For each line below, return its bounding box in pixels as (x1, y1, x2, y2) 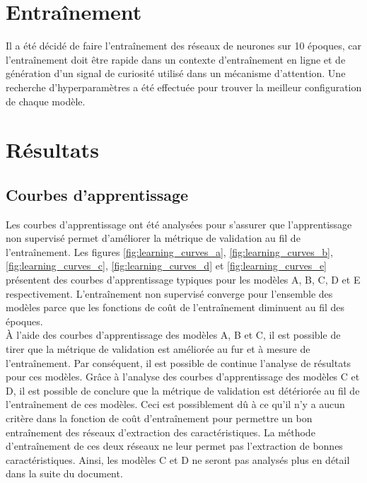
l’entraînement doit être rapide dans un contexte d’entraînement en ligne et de (6, 52, 346, 66)
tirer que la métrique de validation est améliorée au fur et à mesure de (6, 342, 310, 356)
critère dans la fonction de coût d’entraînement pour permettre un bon (6, 410, 313, 425)
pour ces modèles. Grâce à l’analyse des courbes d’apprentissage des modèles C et (6, 369, 360, 384)
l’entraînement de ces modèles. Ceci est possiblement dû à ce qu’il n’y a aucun (6, 397, 345, 412)
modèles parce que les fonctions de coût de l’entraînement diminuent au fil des (6, 300, 345, 315)
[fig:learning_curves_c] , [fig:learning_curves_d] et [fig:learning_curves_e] (6, 258, 327, 273)
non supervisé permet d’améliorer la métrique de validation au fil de (6, 231, 301, 245)
